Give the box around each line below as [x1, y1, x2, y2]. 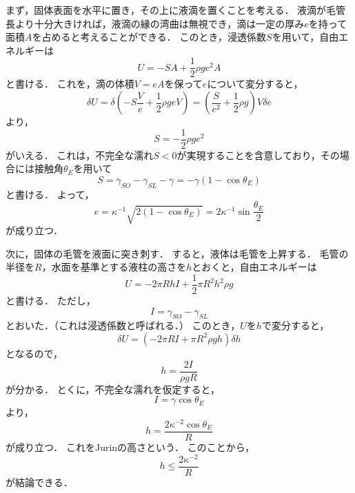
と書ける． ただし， [6, 293, 96, 307]
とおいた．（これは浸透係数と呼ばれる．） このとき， [6, 318, 241, 333]
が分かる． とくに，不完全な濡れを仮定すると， [6, 381, 220, 396]
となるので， [6, 346, 63, 360]
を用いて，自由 [272, 30, 339, 44]
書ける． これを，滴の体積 [14, 76, 134, 91]
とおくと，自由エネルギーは [192, 260, 317, 274]
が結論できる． [6, 474, 73, 489]
